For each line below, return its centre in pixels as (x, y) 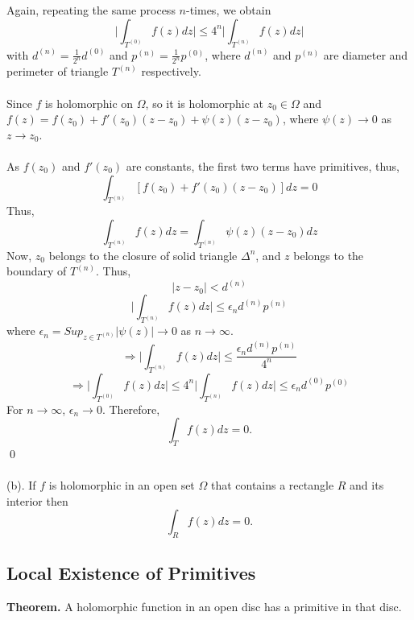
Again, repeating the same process (91, 10)
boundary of (37, 271)
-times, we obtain (228, 10)
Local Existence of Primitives (131, 573)
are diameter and (366, 54)
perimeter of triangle (58, 71)
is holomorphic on (89, 103)
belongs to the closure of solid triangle (143, 255)
